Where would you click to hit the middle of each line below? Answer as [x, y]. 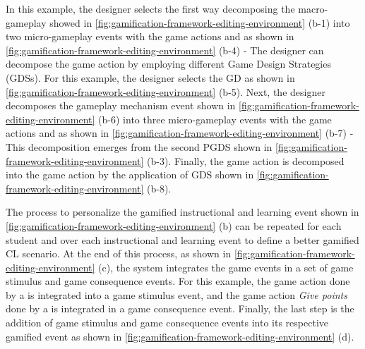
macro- [313, 8]
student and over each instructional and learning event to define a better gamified [182, 239]
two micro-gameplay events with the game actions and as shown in [150, 36]
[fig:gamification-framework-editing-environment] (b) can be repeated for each [174, 225]
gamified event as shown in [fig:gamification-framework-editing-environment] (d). [180, 336]
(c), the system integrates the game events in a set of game [226, 267]
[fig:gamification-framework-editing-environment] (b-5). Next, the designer [166, 91]
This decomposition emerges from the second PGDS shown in [139, 146]
